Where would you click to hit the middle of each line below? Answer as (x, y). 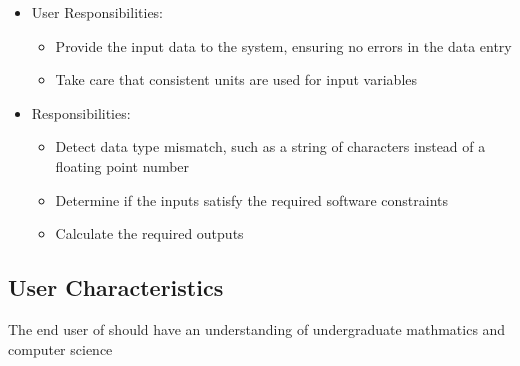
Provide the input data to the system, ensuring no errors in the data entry (283, 45)
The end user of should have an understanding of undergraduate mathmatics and (257, 328)
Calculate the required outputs (149, 233)
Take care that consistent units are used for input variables (236, 79)
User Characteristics (116, 287)
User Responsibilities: (97, 12)
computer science (60, 348)
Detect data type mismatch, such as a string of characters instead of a (270, 146)
